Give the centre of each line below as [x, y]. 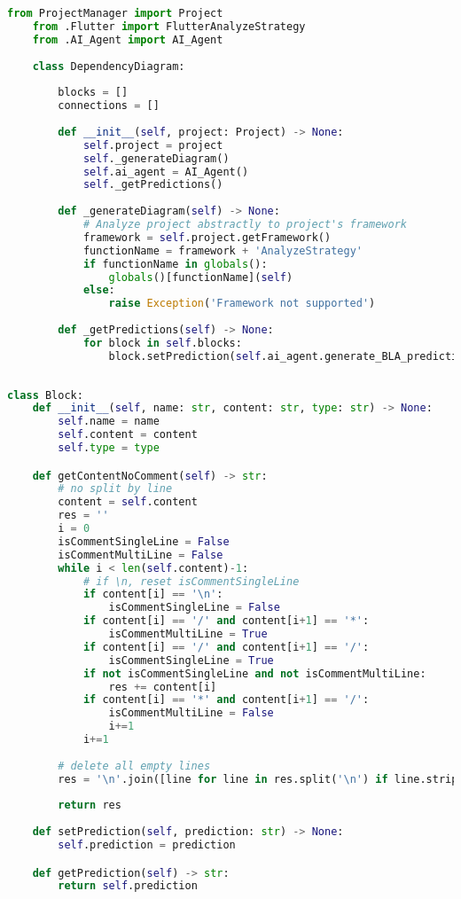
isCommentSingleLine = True [191, 660]
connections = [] [109, 106]
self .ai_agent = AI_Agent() [166, 172]
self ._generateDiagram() [156, 158]
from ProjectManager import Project [115, 13]
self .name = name [109, 422]
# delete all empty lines [134, 766]
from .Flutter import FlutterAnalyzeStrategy [169, 26]
